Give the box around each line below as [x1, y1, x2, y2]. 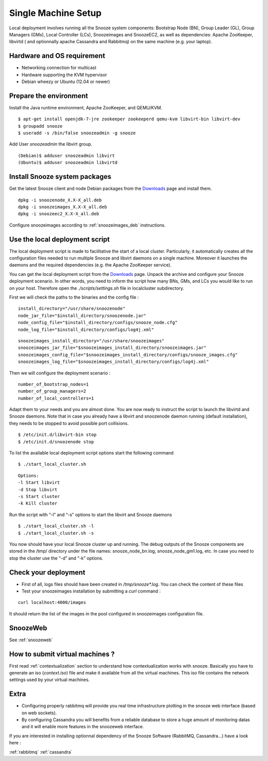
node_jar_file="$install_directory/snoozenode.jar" [18, 313, 146, 318]
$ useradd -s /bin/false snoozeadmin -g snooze [18, 130, 136, 136]
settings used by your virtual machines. [9, 676, 90, 683]
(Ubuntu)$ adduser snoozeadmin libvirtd [18, 160, 118, 166]
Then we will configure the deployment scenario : [9, 370, 111, 376]
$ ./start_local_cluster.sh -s [18, 530, 94, 536]
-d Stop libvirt [18, 487, 58, 492]
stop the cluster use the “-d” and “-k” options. [9, 555, 104, 561]
